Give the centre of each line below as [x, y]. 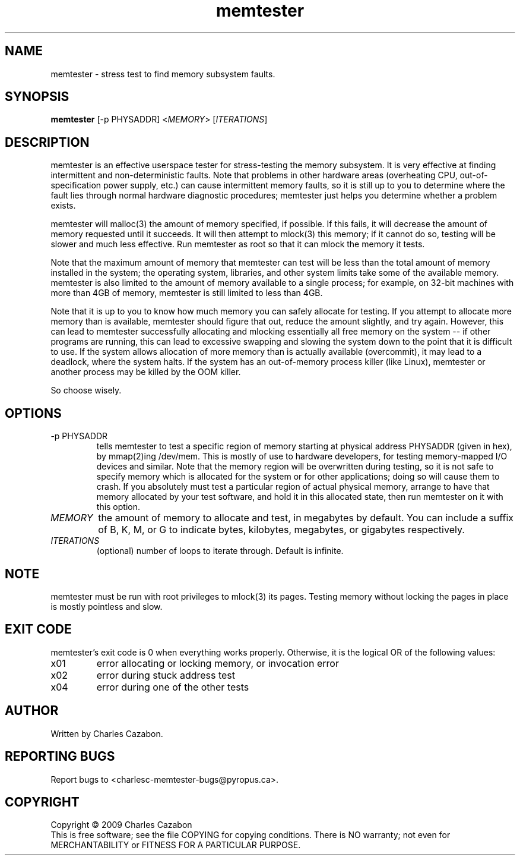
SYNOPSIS [37, 97]
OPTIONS [33, 413]
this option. [118, 507]
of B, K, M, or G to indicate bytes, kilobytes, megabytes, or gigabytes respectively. [281, 530]
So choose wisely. [86, 390]
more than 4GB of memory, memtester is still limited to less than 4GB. [187, 293]
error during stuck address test [166, 675]
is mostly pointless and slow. [107, 606]
